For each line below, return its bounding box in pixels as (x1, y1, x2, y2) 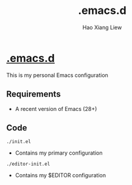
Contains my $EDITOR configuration (15, 172, 106, 179)
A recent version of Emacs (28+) (15, 105, 97, 112)
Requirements (6, 89, 61, 99)
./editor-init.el (6, 161, 50, 167)
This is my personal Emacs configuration (6, 71, 108, 79)
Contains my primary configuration (15, 149, 103, 156)
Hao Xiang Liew (82, 24, 122, 31)
